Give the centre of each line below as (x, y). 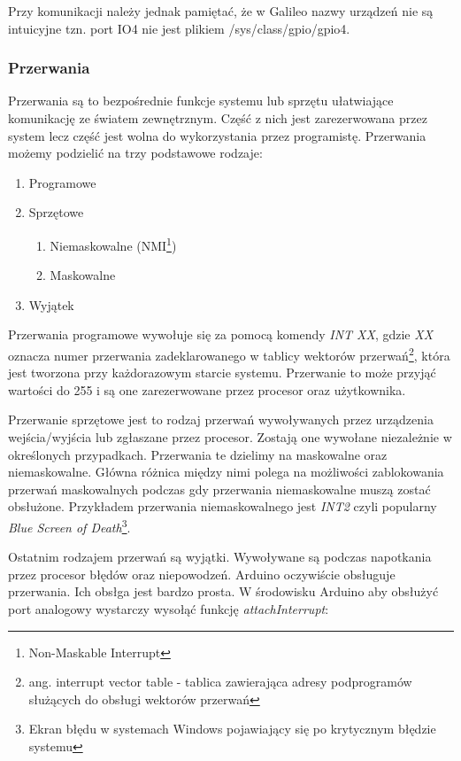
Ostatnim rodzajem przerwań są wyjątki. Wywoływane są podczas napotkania (220, 557)
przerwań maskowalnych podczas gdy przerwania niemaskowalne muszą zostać (219, 489)
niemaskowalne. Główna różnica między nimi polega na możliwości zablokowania (226, 472)
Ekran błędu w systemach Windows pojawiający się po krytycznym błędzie (232, 729)
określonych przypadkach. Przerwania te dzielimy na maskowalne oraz (198, 454)
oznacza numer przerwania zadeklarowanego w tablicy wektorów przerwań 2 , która (229, 354)
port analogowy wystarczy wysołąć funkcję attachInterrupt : (169, 609)
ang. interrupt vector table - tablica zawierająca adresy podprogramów (220, 682)
